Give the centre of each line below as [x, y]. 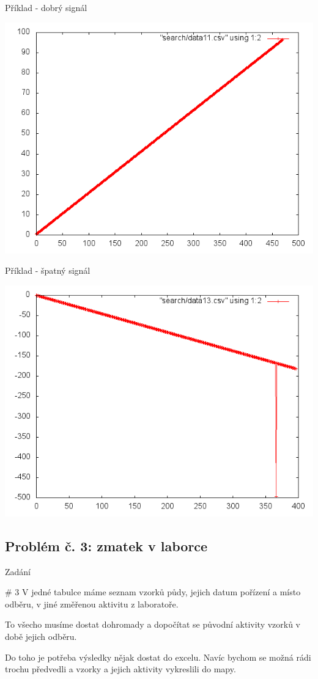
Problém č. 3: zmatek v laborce [106, 545]
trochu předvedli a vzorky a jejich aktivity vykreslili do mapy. [120, 669]
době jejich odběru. [41, 636]
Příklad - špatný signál [48, 270]
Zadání [18, 571]
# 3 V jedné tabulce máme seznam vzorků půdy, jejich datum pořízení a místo [153, 592]
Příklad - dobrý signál [46, 7]
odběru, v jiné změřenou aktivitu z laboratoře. [92, 604]
